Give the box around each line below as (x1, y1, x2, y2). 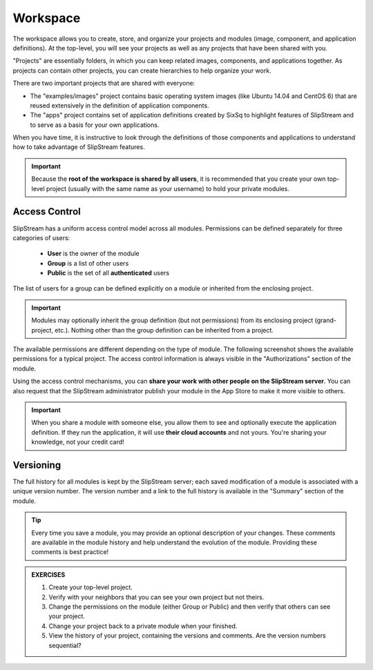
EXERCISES (31, 570, 66, 579)
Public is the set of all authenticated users (47, 269, 170, 277)
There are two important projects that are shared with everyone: (12, 79, 195, 88)
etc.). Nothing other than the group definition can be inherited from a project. (55, 326, 274, 334)
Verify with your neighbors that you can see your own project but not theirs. (48, 593, 265, 601)
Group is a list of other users (47, 259, 129, 267)
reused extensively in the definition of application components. (30, 101, 210, 110)
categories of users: (12, 233, 70, 242)
